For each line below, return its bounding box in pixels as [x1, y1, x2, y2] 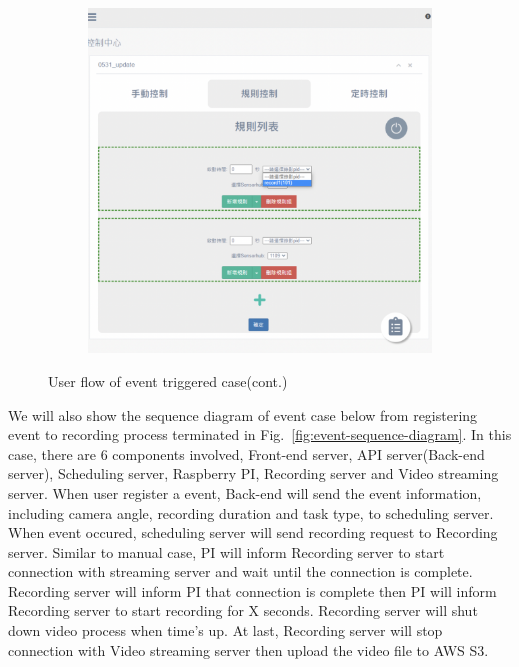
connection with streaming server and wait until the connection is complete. [8, 561, 473, 582]
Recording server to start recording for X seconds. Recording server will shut [8, 600, 478, 621]
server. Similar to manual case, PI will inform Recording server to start [8, 541, 445, 562]
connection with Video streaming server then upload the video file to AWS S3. [8, 639, 489, 660]
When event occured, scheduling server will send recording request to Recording [8, 522, 498, 543]
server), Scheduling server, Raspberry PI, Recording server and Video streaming [8, 463, 499, 484]
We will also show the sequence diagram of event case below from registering [8, 404, 478, 425]
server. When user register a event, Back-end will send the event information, [8, 482, 482, 503]
